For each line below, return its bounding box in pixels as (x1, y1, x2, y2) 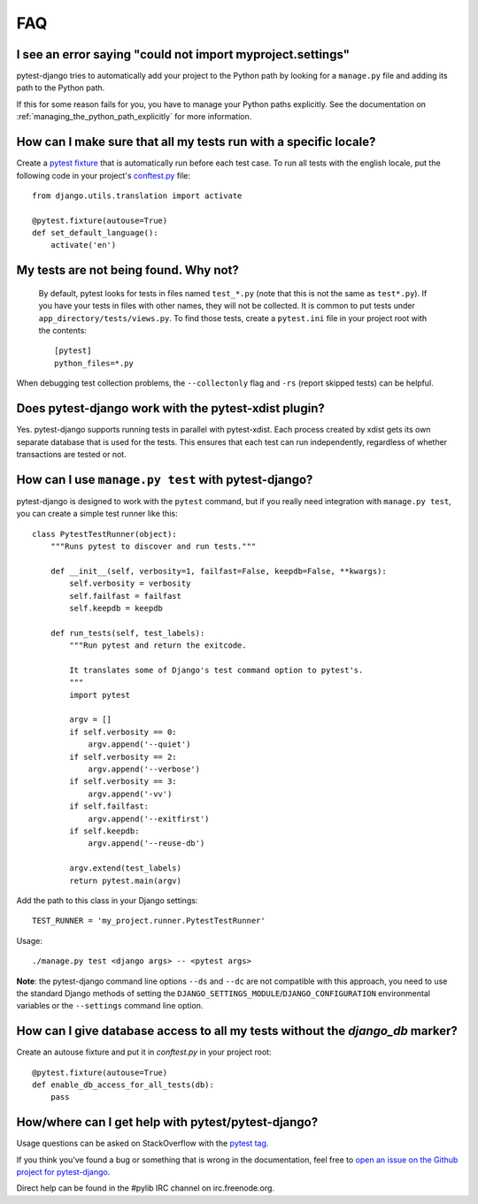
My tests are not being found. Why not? (16, 263, 239, 278)
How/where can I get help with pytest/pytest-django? (16, 1115, 319, 1130)
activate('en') (50, 240, 117, 250)
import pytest (69, 690, 131, 700)
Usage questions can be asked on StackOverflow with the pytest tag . (16, 1138, 269, 1149)
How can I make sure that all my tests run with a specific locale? (16, 134, 376, 150)
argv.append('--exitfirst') (88, 814, 210, 824)
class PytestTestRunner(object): (32, 529, 177, 539)
